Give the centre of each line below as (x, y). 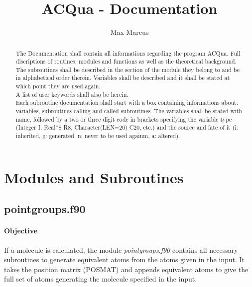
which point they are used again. (58, 86)
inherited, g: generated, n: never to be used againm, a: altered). (98, 136)
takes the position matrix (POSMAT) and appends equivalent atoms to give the (126, 269)
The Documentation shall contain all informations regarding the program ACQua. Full (128, 53)
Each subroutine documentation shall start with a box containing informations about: (127, 103)
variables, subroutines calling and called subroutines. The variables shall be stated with (129, 111)
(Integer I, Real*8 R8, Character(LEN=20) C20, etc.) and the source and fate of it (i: (127, 127)
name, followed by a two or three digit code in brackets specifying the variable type (124, 119)
